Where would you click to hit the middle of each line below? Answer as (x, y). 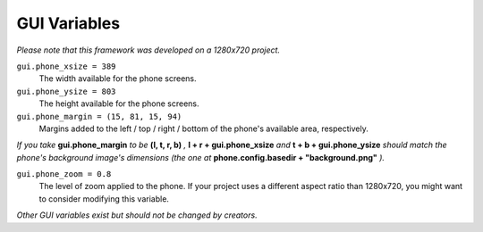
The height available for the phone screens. (119, 104)
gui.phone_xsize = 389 (66, 66)
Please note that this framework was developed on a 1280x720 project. (148, 50)
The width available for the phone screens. (118, 79)
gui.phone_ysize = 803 (66, 91)
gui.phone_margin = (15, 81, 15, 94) (99, 116)
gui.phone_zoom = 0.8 (64, 174)
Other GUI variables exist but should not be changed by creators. (137, 215)
